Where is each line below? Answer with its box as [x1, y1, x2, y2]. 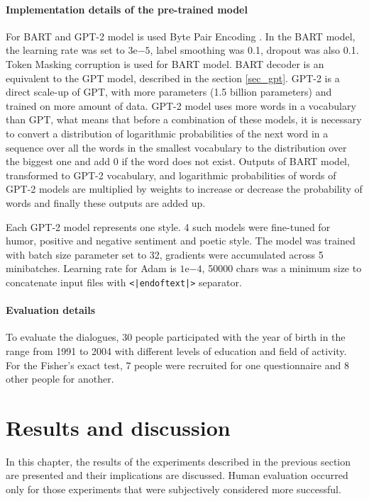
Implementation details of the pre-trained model [6, 1, 248, 16]
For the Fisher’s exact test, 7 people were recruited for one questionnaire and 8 [6, 357, 349, 372]
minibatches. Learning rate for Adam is [6, 261, 177, 276]
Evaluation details [6, 303, 96, 317]
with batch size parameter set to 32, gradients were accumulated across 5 [6, 247, 324, 261]
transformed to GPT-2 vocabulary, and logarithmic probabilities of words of [6, 167, 336, 182]
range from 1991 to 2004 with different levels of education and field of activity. [6, 343, 347, 358]
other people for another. [6, 371, 114, 386]
